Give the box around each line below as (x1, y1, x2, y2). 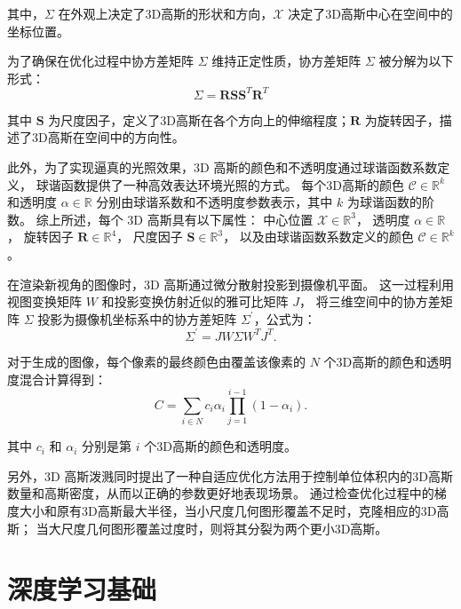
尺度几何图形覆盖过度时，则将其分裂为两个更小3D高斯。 (60, 518, 388, 537)
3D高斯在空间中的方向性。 (31, 128, 185, 146)
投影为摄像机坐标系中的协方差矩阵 (37, 309, 237, 328)
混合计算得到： (19, 369, 107, 388)
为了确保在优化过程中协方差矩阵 (7, 51, 194, 70)
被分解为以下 (378, 51, 454, 70)
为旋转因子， (364, 110, 440, 129)
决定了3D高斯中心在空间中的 (288, 4, 453, 22)
